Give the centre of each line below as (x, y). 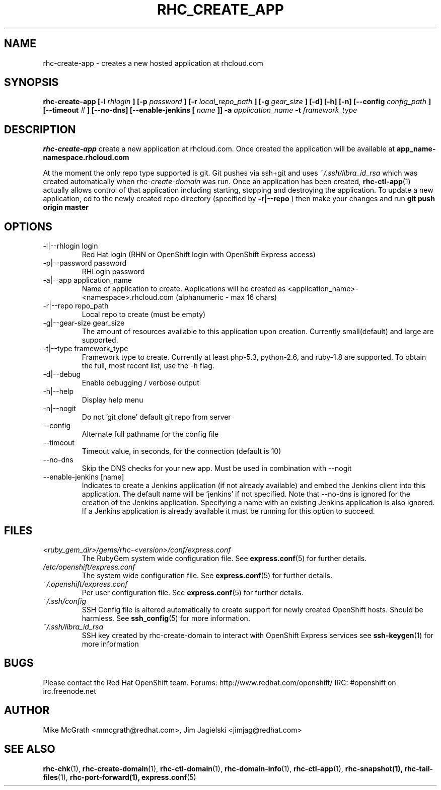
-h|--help (58, 391)
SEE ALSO (30, 749)
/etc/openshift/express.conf (89, 567)
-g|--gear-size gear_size (84, 323)
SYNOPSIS (31, 83)
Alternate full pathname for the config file (150, 434)
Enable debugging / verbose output (140, 383)
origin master (66, 207)
